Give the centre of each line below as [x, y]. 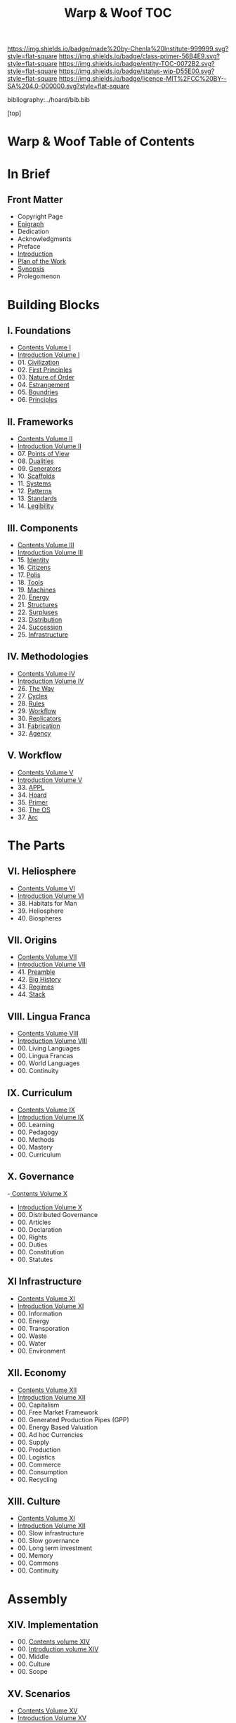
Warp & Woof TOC [118, 13]
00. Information [40, 1313]
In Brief [29, 174]
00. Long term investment [55, 1548]
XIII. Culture [34, 1501]
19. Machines [37, 590]
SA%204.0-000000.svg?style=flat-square [68, 86]
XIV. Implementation [53, 1625]
